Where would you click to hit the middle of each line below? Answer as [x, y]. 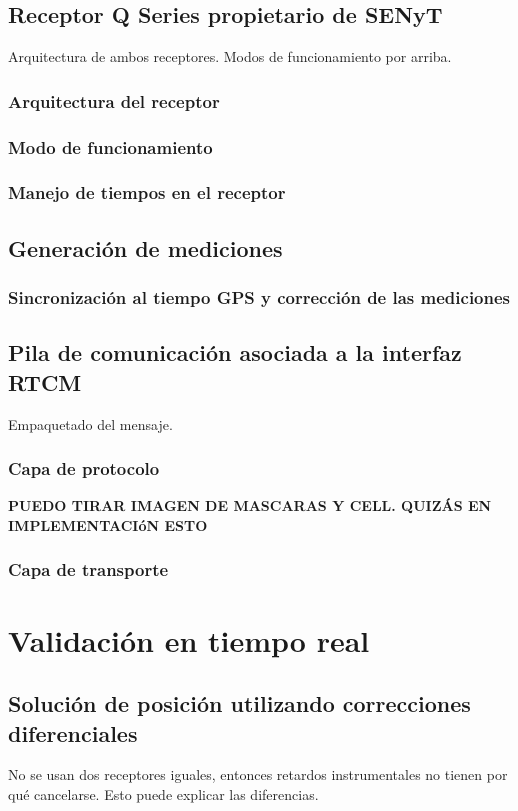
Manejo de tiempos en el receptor [147, 192]
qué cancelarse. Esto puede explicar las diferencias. [163, 793]
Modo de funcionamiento [110, 146]
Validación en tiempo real [189, 639]
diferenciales [73, 732]
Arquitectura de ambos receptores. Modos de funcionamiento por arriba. [230, 56]
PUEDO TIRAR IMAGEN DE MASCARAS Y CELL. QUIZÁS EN [250, 505]
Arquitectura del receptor [114, 100]
